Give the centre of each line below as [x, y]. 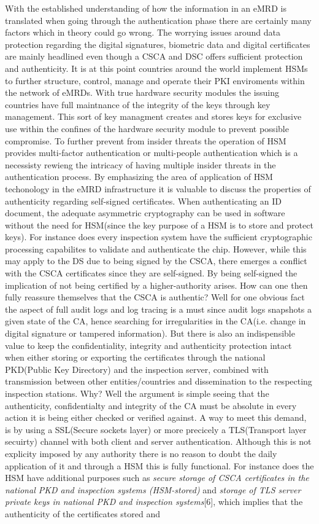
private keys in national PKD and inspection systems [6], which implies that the [154, 502]
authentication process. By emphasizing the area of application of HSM [139, 177]
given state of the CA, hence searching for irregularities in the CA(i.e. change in [156, 321]
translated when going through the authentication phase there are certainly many [158, 20]
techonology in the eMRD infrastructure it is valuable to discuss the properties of [158, 188]
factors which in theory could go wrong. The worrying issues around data [143, 32]
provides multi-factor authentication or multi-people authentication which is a [152, 153]
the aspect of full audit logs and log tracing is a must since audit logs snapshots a [159, 309]
